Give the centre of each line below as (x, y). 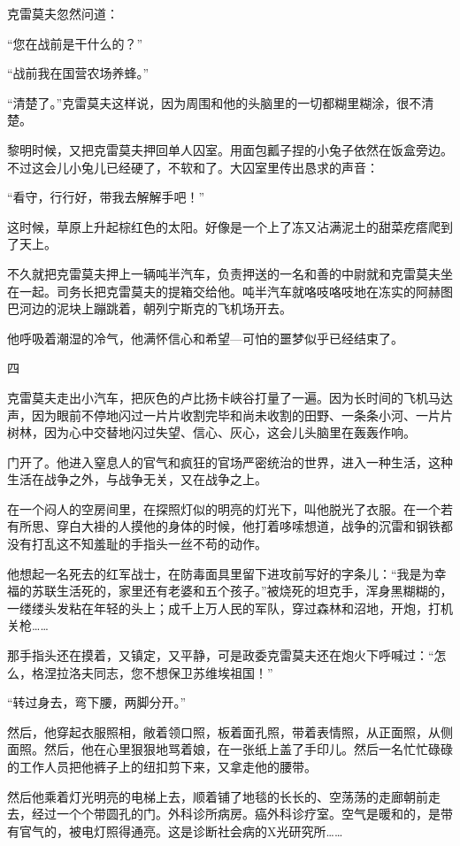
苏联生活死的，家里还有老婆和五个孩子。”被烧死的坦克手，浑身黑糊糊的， (242, 591)
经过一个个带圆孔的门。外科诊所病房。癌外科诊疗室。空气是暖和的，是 (236, 814)
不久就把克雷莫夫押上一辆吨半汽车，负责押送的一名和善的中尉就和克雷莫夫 (224, 273)
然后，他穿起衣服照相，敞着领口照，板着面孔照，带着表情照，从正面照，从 (224, 731)
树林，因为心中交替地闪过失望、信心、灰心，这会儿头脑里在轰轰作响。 (211, 432)
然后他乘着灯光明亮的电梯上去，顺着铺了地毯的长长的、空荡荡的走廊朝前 (218, 796)
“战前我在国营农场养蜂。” (78, 73)
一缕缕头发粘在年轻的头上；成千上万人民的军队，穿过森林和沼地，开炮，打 (224, 608)
